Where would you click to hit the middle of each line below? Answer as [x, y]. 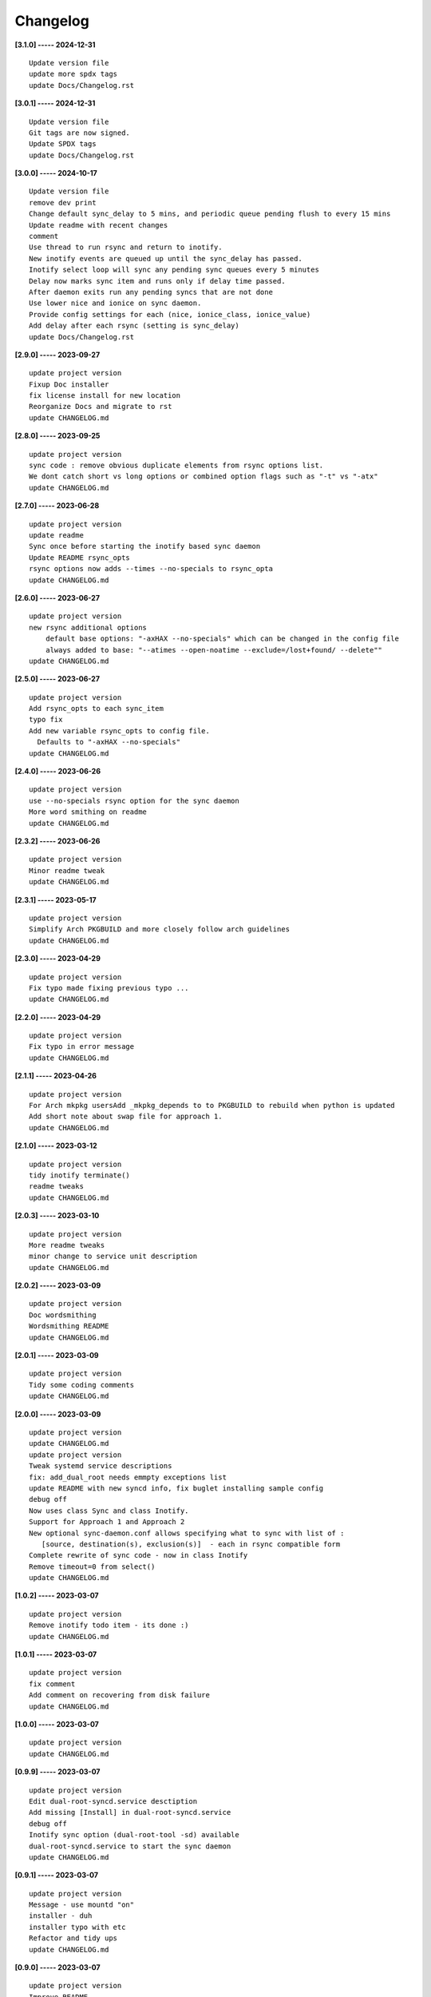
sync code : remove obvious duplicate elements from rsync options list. [176, 466]
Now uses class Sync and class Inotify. [109, 1511]
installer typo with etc [77, 1927]
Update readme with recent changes [99, 225]
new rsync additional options [88, 627]
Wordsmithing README [69, 1326]
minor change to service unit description [113, 1257]
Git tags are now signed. [80, 133]
